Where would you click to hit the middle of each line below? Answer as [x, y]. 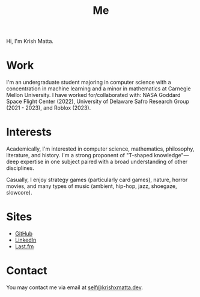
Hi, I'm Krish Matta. [30, 41]
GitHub [24, 233]
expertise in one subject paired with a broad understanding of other [104, 162]
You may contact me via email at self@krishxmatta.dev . [74, 287]
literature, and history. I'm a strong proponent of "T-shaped [80, 155]
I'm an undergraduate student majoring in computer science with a [89, 83]
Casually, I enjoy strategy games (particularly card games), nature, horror [97, 180]
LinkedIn [26, 240]
